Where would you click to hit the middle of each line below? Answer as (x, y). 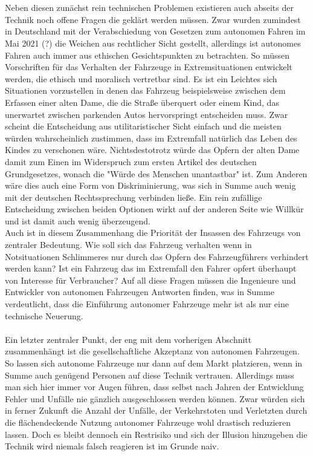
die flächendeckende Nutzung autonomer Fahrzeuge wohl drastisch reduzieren (148, 422)
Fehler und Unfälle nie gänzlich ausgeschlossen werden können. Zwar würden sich (155, 398)
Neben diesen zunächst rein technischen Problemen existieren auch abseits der (149, 8)
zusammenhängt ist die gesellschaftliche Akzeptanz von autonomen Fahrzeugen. (152, 351)
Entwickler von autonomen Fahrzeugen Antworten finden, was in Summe (140, 292)
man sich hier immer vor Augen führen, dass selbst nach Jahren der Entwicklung (154, 387)
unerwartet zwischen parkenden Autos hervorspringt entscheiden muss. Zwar (147, 114)
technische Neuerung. (44, 315)
